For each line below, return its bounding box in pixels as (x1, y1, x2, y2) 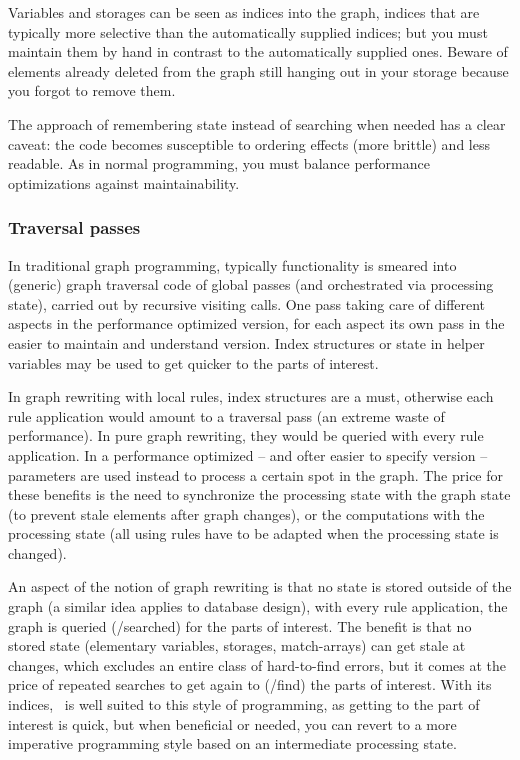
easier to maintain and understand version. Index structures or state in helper (8, 332, 485, 353)
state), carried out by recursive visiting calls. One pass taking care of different (8, 293, 486, 314)
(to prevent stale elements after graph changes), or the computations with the (8, 503, 485, 524)
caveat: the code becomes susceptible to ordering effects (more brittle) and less (8, 133, 490, 154)
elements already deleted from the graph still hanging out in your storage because (8, 60, 509, 81)
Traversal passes (8, 215, 141, 240)
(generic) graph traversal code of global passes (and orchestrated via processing (8, 274, 494, 295)
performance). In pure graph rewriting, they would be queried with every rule (8, 425, 484, 446)
